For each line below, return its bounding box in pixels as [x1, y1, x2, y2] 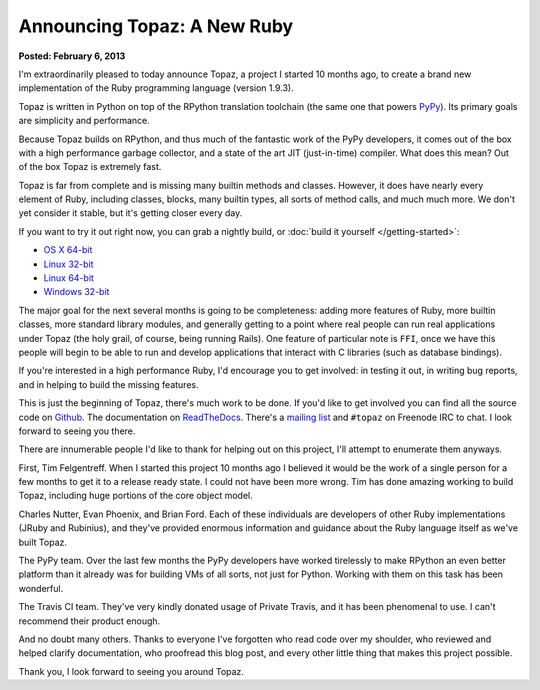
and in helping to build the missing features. [18, 378, 199, 390]
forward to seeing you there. [18, 425, 136, 437]
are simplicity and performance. [18, 115, 150, 127]
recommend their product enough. [18, 615, 161, 627]
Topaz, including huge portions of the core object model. [18, 490, 254, 502]
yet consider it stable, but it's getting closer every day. [18, 207, 243, 219]
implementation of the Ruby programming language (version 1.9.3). [18, 82, 294, 94]
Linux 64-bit [43, 272, 95, 284]
